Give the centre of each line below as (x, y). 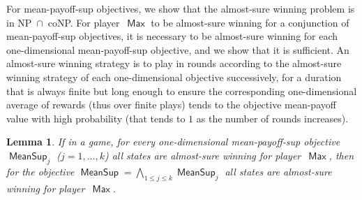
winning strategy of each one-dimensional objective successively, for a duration (174, 77)
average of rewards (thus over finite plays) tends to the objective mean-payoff (171, 105)
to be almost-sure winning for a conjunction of (250, 22)
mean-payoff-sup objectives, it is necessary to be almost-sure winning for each (172, 36)
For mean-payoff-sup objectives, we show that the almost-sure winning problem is (181, 8)
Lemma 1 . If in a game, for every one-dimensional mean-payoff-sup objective (173, 142)
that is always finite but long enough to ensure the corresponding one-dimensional (182, 91)
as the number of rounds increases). (272, 118)
